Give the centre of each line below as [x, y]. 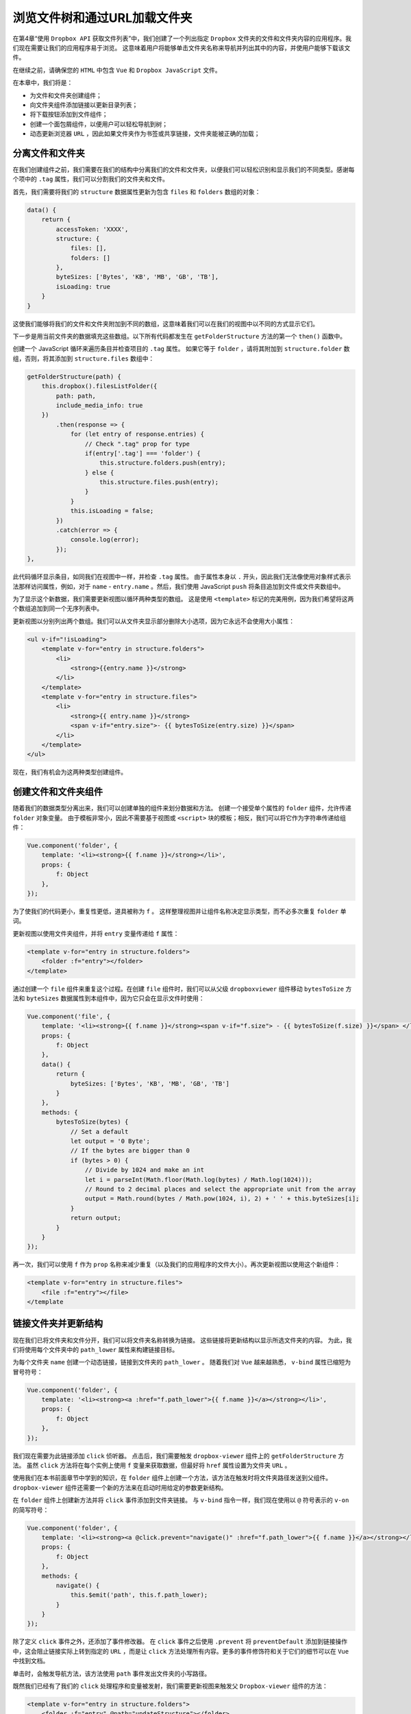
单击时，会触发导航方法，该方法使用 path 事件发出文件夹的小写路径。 [112, 1674]
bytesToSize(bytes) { [92, 1122]
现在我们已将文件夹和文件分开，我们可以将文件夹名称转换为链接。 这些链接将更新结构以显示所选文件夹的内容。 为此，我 [182, 1340]
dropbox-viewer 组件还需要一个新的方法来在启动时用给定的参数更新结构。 [120, 1487]
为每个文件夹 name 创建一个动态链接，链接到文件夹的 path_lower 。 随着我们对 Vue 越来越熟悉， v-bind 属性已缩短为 [182, 1362]
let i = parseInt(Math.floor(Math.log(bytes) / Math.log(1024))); [199, 1180]
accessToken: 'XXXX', [92, 229]
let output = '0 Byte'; [110, 1141]
